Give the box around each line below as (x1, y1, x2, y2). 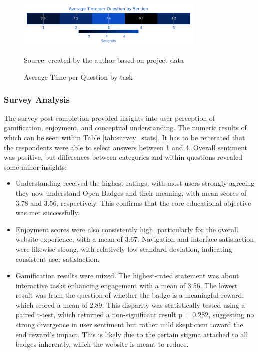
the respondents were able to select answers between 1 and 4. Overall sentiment (4, 142, 248, 152)
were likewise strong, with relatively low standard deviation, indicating (15, 243, 232, 254)
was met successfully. (15, 207, 80, 218)
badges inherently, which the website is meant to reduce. (15, 339, 189, 349)
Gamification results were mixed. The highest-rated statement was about (15, 270, 239, 281)
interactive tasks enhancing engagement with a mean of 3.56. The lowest (15, 280, 238, 290)
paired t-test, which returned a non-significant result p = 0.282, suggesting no (15, 309, 254, 320)
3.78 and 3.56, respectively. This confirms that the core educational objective (15, 197, 251, 208)
